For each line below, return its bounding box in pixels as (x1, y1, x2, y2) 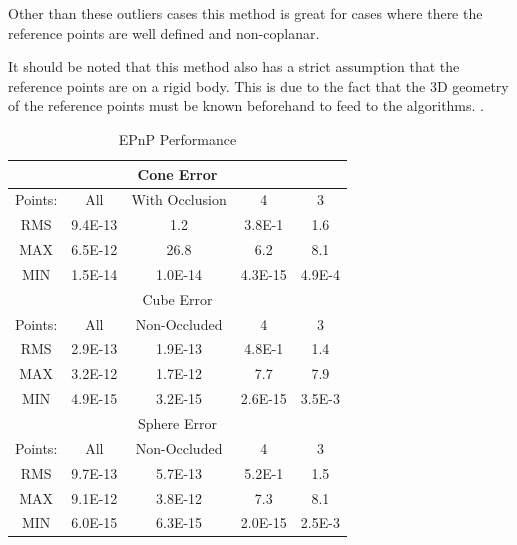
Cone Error (137, 163, 218, 184)
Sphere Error (138, 413, 217, 433)
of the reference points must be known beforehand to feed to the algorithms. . (8, 95, 484, 116)
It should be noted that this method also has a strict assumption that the (8, 56, 460, 77)
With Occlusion (131, 189, 227, 210)
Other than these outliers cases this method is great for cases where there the (8, 3, 483, 23)
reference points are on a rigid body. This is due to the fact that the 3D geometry (8, 75, 509, 96)
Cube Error (142, 288, 213, 309)
